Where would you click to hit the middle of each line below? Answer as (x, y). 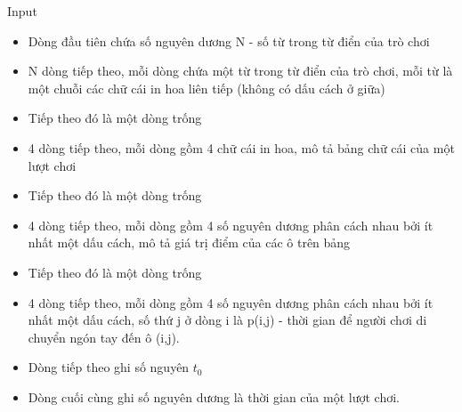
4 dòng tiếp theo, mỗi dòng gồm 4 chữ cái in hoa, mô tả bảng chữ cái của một (241, 147)
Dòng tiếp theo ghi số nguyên (109, 367)
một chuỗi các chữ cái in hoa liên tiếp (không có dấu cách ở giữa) (207, 88)
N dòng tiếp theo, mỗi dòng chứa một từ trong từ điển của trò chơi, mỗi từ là (240, 71)
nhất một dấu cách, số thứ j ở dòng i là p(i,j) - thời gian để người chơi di (227, 320)
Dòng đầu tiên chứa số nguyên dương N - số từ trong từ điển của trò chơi (229, 40)
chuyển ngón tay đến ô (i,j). (104, 337)
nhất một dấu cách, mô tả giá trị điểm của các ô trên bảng (189, 242)
